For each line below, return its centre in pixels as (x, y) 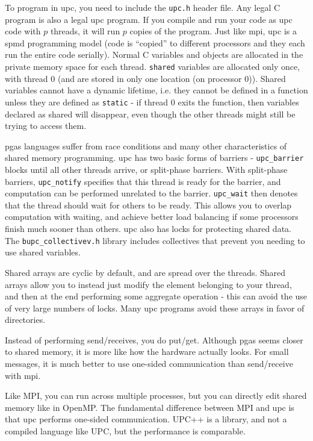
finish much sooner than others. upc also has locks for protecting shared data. (148, 229)
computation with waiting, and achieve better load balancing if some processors (152, 217)
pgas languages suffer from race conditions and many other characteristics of (146, 145)
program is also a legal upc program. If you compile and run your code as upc (149, 19)
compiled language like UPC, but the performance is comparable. (125, 431)
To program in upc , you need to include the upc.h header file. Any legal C (143, 7)
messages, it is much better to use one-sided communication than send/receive (149, 364)
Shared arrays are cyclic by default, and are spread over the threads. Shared (145, 272)
